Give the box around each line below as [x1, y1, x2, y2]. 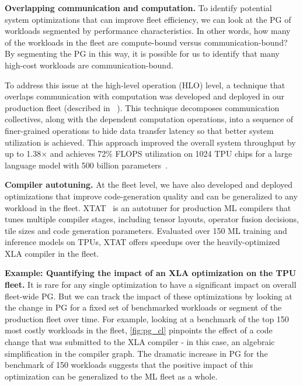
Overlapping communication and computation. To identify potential [5, 2, 272, 13]
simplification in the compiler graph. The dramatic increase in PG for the [5, 347, 268, 359]
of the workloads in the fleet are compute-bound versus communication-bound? [5, 36, 288, 48]
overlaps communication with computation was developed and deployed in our [5, 90, 284, 102]
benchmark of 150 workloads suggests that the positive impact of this [5, 359, 253, 371]
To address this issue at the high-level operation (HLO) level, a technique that [5, 78, 285, 91]
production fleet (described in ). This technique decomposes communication [5, 101, 280, 113]
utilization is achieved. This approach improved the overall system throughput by [5, 136, 296, 148]
